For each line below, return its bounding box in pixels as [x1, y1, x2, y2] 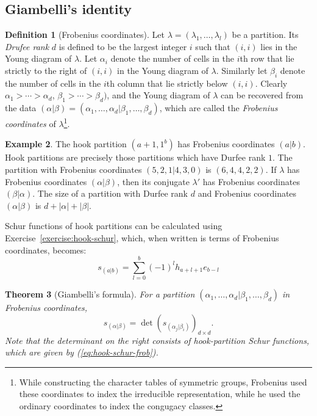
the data [5, 101, 37, 114]
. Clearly [255, 76, 288, 89]
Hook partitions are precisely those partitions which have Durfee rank [5, 151, 266, 164]
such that [195, 40, 230, 53]
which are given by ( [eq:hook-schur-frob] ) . [5, 346, 158, 359]
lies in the [260, 40, 297, 53]
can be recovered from [221, 89, 304, 101]
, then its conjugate [117, 175, 190, 188]
